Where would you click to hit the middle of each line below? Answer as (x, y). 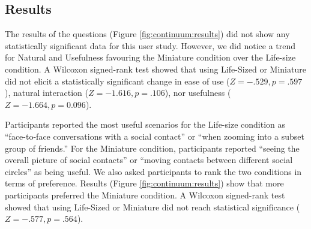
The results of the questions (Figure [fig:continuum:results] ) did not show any (147, 34)
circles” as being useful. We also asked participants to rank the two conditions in (153, 171)
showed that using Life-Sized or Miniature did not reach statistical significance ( (152, 207)
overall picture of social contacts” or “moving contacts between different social (149, 160)
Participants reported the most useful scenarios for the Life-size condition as (145, 124)
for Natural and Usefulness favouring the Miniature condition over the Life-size (150, 57)
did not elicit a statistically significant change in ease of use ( (117, 81)
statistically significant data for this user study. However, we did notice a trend (150, 45)
